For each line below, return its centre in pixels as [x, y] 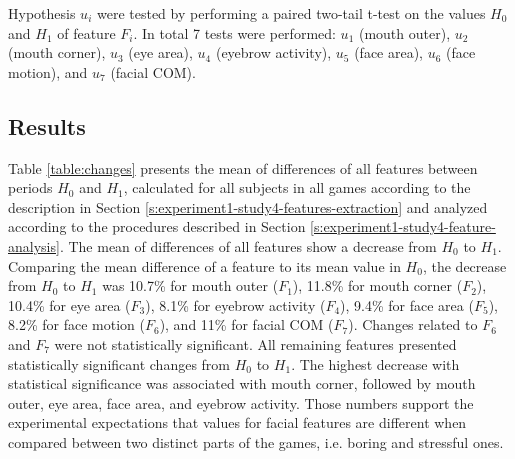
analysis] [34, 245]
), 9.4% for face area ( [407, 304]
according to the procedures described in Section [157, 226]
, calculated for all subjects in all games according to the [297, 187]
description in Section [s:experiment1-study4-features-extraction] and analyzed [248, 206]
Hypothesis [42, 13]
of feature [86, 32]
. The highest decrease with [375, 363]
